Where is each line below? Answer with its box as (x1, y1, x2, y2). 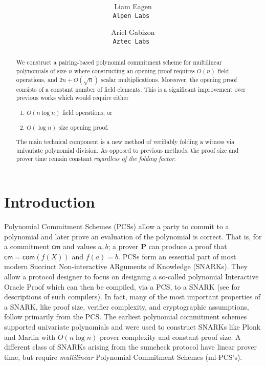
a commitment (4, 241, 50, 252)
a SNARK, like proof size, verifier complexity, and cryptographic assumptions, (4, 301, 249, 312)
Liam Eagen (114, 1, 152, 12)
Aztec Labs (113, 37, 150, 45)
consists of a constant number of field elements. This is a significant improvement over (16, 85, 246, 93)
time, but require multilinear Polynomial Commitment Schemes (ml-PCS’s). (4, 351, 242, 362)
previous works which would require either (16, 93, 129, 102)
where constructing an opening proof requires (74, 67, 195, 75)
